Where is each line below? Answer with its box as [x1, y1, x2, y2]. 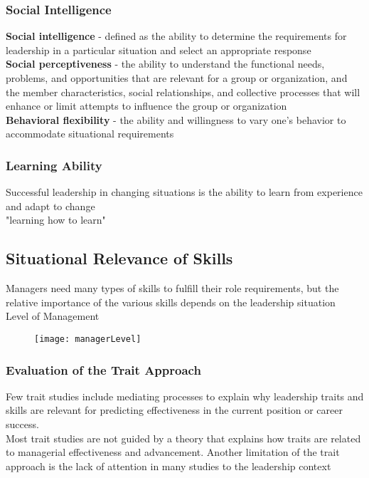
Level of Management [6, 308, 100, 323]
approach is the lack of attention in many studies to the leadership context [6, 458, 331, 473]
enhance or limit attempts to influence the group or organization [6, 98, 287, 113]
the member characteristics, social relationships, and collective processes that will [6, 84, 360, 99]
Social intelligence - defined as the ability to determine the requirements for [6, 28, 347, 43]
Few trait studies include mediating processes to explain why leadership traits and [6, 388, 364, 403]
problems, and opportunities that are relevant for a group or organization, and [6, 71, 348, 85]
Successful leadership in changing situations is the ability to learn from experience [6, 185, 363, 199]
